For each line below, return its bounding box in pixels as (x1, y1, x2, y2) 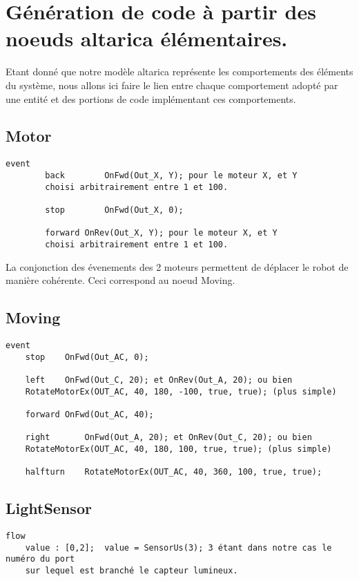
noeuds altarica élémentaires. (6, 24, 288, 53)
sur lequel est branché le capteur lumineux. (25, 565, 238, 575)
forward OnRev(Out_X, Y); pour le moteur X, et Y (45, 228, 278, 238)
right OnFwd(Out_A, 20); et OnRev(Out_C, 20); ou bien (25, 432, 312, 443)
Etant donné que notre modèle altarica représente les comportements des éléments (6, 64, 353, 79)
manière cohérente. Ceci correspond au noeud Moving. (6, 273, 235, 287)
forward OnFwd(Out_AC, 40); (25, 409, 154, 419)
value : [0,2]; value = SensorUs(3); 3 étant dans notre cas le (25, 542, 332, 553)
